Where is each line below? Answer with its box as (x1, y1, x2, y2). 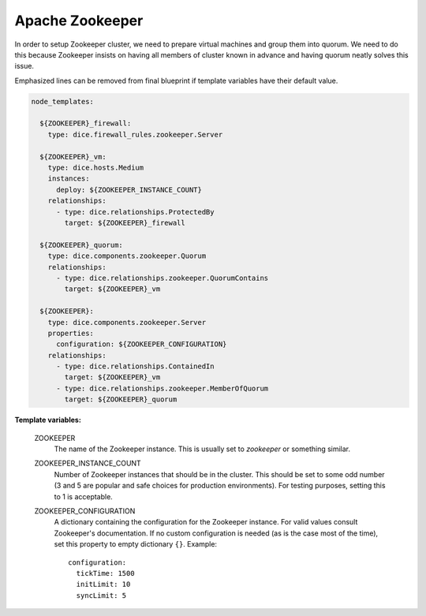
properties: (47, 328, 95, 338)
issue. (14, 62, 35, 71)
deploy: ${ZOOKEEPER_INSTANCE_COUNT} (56, 185, 203, 194)
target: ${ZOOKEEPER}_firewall (64, 218, 185, 227)
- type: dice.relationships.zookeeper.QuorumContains (56, 273, 269, 282)
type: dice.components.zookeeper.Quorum (47, 252, 207, 260)
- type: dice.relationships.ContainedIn (56, 362, 215, 371)
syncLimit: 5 (76, 591, 127, 599)
